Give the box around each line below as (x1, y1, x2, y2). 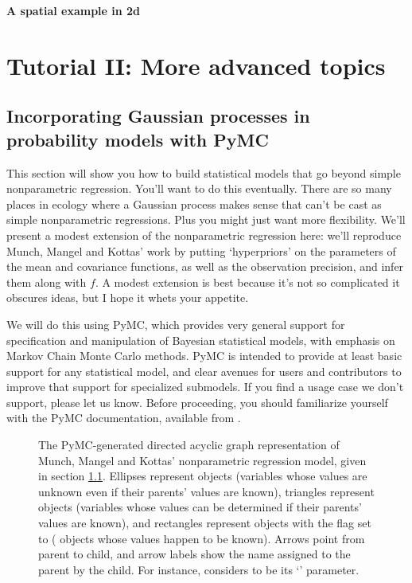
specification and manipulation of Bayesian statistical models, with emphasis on (6, 331, 395, 348)
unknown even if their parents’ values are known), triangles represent (38, 483, 375, 499)
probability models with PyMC (6, 127, 269, 151)
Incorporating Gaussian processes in (6, 104, 310, 128)
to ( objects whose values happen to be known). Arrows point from (38, 530, 365, 546)
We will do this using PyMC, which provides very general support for (6, 315, 345, 332)
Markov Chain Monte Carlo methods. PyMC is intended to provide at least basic (6, 347, 402, 364)
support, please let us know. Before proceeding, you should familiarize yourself (6, 393, 388, 410)
